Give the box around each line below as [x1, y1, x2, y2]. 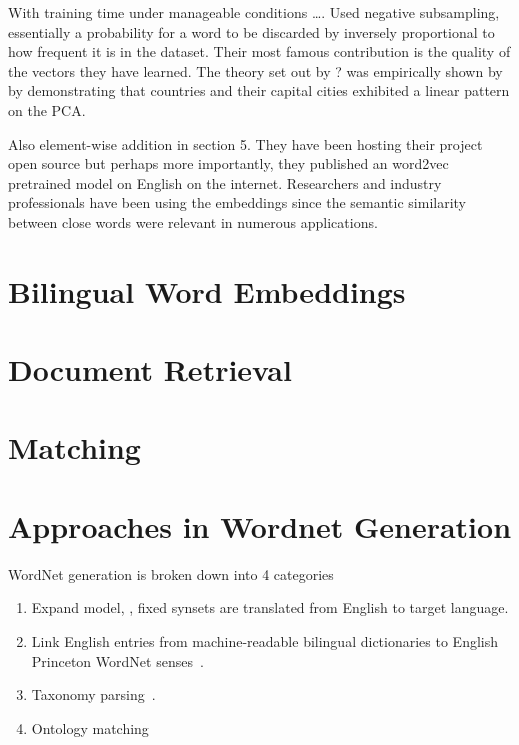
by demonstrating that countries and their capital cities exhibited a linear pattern [8, 80, 510, 101]
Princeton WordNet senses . [31, 650, 204, 671]
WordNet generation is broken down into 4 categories [8, 563, 334, 584]
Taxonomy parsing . [31, 684, 156, 705]
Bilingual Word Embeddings [8, 270, 406, 311]
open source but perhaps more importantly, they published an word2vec [8, 153, 449, 174]
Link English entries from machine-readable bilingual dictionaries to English [31, 630, 499, 651]
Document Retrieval [8, 349, 292, 390]
